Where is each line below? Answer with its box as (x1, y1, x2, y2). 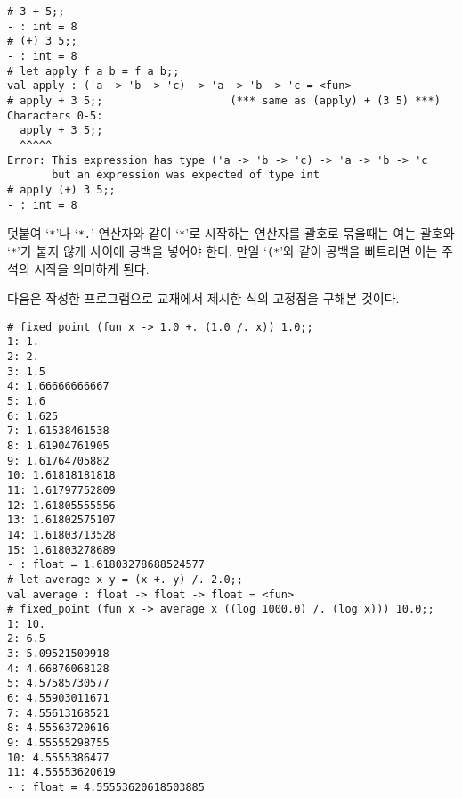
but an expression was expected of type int (52, 169, 320, 182)
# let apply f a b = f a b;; (7, 64, 180, 78)
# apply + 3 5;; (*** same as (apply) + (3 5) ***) (7, 94, 441, 107)
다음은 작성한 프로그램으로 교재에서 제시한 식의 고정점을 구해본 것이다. (7, 289, 400, 308)
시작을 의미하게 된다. (34, 259, 150, 277)
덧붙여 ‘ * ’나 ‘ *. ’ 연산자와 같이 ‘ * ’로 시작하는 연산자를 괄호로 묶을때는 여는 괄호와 (7, 224, 455, 243)
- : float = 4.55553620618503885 (7, 781, 205, 794)
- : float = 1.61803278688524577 (7, 558, 205, 572)
